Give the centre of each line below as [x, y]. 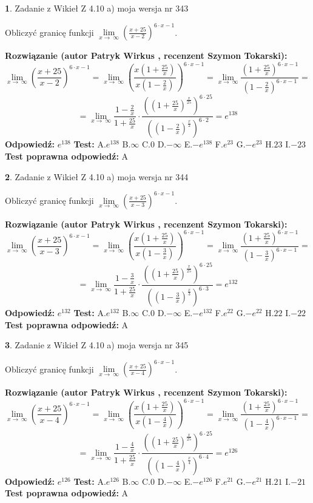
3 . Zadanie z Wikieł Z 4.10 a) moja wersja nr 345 [97, 345]
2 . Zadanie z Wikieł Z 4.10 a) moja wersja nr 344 [97, 176]
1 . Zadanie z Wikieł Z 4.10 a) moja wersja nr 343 [97, 8]
